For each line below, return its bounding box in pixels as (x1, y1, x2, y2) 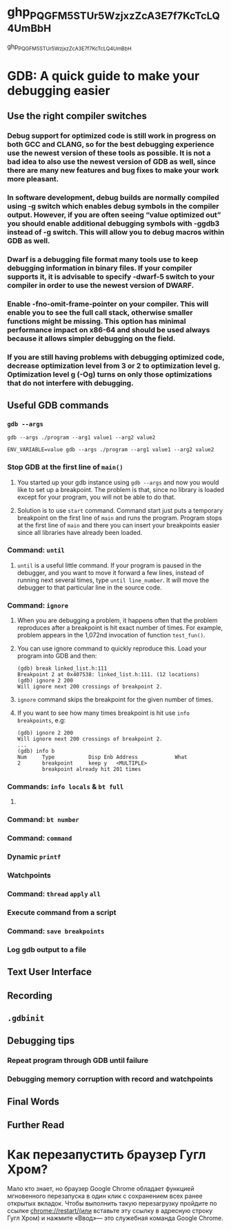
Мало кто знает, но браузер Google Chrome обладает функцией (7, 1184, 194, 1192)
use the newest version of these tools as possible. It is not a (7, 148, 211, 158)
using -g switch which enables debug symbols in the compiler (7, 201, 219, 211)
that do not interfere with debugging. (7, 378, 134, 388)
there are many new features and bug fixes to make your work (7, 165, 219, 175)
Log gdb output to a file (7, 945, 87, 954)
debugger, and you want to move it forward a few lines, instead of (17, 568, 205, 576)
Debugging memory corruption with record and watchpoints (7, 1074, 214, 1084)
